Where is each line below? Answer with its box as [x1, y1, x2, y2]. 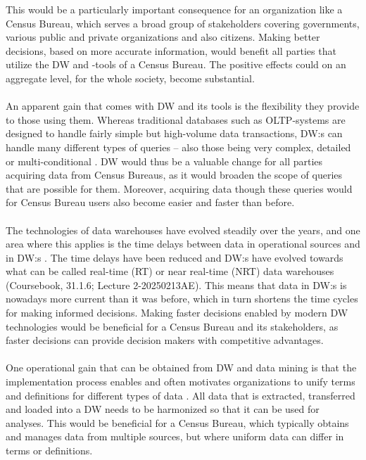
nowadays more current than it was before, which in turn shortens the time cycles [6, 291, 358, 306]
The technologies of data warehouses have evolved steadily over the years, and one [6, 222, 360, 237]
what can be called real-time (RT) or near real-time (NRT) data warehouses [6, 264, 334, 279]
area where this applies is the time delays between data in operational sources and [6, 236, 360, 251]
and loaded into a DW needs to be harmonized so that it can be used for [6, 402, 320, 416]
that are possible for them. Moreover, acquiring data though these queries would [6, 181, 353, 196]
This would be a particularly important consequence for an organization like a [6, 2, 343, 16]
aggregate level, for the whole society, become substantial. [6, 70, 255, 85]
